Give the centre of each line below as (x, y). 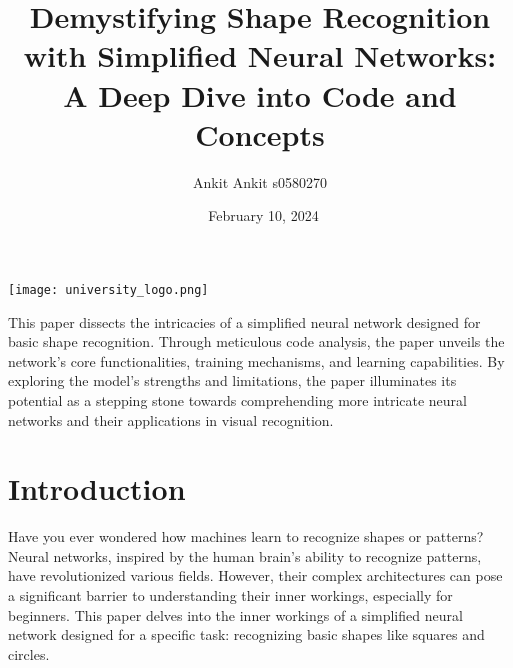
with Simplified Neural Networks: (260, 55)
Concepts (260, 133)
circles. (29, 653)
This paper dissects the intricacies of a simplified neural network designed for (244, 321)
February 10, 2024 (263, 215)
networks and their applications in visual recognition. (171, 419)
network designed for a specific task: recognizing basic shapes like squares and (246, 634)
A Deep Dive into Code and (260, 94)
